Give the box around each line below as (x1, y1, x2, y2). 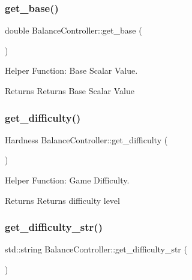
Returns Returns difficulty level (5, 194, 120, 206)
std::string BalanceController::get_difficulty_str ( (5, 243, 187, 255)
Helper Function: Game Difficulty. (5, 174, 130, 186)
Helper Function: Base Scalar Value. (5, 64, 138, 77)
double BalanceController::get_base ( (5, 24, 142, 37)
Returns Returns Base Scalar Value (5, 85, 134, 97)
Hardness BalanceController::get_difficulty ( (5, 133, 168, 146)
